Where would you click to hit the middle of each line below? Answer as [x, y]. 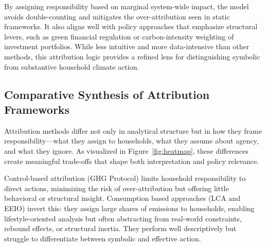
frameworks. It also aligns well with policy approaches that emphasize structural [131, 26]
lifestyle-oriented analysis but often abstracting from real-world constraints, [123, 218]
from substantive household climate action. [72, 66]
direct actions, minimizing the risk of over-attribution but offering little [117, 188]
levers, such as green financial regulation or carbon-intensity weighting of [119, 36]
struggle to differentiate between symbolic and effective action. [103, 238]
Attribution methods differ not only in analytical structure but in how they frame [133, 130]
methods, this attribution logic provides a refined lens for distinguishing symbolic [132, 56]
